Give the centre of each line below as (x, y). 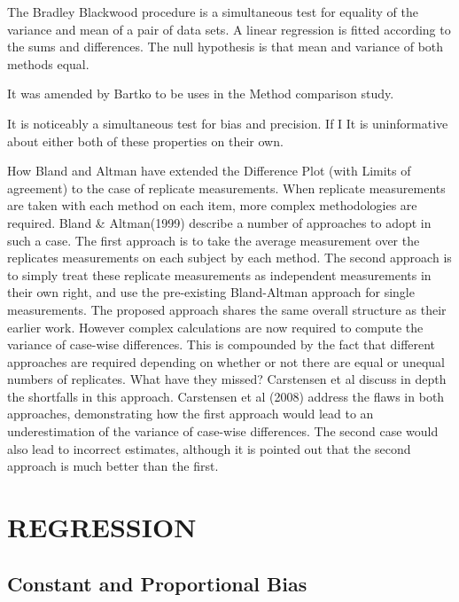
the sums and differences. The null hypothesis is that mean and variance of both (226, 47)
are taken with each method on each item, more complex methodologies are (212, 205)
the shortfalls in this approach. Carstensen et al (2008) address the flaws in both (226, 396)
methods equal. (48, 63)
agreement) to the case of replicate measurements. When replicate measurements (226, 188)
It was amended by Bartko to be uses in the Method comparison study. (201, 94)
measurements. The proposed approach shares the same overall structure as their (227, 309)
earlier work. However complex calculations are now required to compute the (215, 327)
